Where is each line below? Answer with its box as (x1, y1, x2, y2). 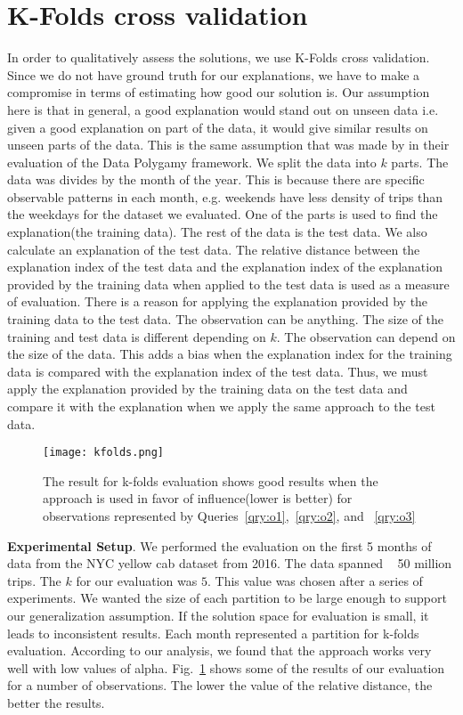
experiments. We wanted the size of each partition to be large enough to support (7, 589, 447, 607)
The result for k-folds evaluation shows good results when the (43, 471, 378, 490)
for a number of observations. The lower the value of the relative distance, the (7, 676, 433, 695)
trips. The (7, 571, 61, 589)
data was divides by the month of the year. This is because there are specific (7, 170, 425, 189)
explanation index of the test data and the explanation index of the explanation (7, 257, 443, 276)
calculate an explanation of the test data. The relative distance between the (7, 240, 420, 258)
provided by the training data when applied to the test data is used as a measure (7, 274, 450, 293)
